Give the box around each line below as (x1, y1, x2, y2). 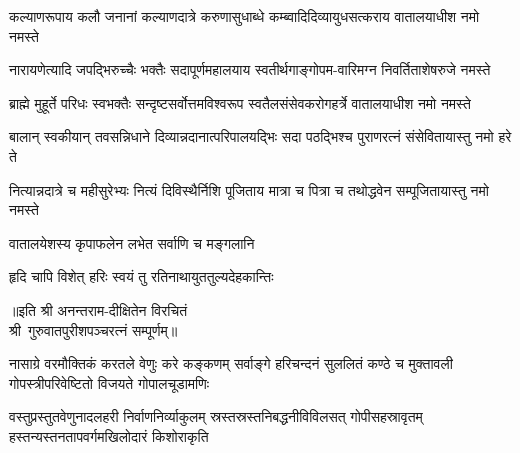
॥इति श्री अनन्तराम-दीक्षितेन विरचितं (9, 299, 188, 320)
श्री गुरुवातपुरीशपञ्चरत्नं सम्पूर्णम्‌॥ (9, 319, 178, 340)
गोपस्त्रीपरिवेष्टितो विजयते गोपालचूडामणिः (9, 372, 210, 393)
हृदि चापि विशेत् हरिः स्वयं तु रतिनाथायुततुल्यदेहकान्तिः (9, 266, 274, 287)
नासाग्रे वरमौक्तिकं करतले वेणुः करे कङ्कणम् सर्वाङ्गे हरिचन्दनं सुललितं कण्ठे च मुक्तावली (9, 353, 453, 374)
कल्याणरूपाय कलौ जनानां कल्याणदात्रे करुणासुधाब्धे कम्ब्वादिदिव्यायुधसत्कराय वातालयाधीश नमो (9, 6, 480, 26)
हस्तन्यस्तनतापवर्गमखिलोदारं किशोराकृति (9, 425, 209, 446)
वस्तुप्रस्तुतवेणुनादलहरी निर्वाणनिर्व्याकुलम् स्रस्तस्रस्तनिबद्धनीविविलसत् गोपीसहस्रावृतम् (9, 406, 423, 427)
